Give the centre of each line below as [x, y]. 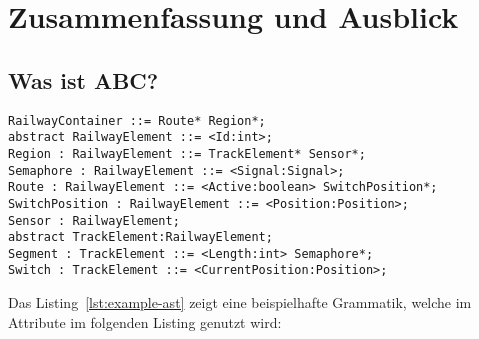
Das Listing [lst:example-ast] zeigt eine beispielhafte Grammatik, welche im [240, 302]
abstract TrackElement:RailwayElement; [140, 237]
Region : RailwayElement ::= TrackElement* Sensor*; [187, 153]
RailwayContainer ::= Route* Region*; [137, 120]
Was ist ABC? [83, 79]
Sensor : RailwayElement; [94, 220]
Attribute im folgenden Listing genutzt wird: [145, 321]
